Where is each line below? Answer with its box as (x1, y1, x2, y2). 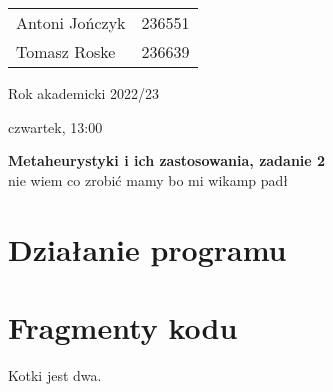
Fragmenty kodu (8, 306, 238, 347)
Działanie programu (8, 228, 287, 269)
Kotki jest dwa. (8, 364, 102, 385)
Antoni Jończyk (16, 11, 126, 34)
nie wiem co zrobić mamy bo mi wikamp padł (8, 169, 289, 190)
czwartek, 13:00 (8, 116, 103, 137)
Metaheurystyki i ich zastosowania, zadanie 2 (8, 150, 326, 171)
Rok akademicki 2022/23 (8, 83, 160, 103)
